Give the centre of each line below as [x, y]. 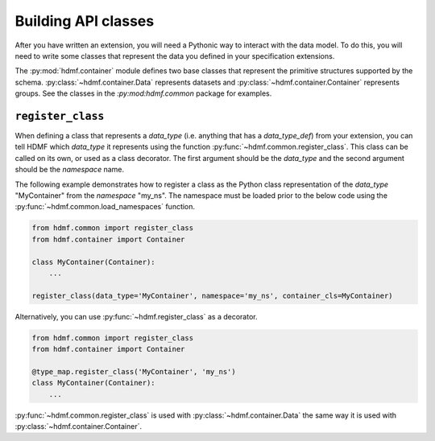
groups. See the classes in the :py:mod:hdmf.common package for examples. [143, 93]
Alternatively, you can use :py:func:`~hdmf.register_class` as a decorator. [136, 316]
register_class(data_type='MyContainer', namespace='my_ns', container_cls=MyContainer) [213, 295]
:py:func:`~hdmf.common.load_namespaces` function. [105, 207]
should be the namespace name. [70, 170]
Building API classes [85, 21]
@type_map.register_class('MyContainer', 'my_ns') [134, 371]
